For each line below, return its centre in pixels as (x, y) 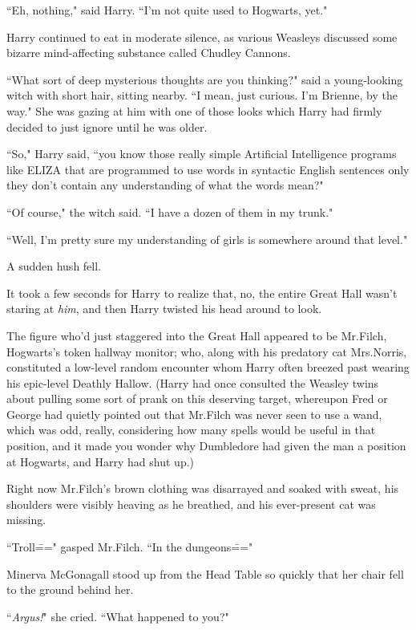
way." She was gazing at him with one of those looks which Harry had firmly (194, 110)
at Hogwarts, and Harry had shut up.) (101, 461)
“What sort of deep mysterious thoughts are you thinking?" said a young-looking (205, 79)
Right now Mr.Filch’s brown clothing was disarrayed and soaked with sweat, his (203, 488)
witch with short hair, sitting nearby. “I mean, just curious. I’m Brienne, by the (202, 95)
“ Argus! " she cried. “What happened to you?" (118, 616)
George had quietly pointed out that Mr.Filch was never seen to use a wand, (194, 414)
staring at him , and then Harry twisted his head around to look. (164, 309)
